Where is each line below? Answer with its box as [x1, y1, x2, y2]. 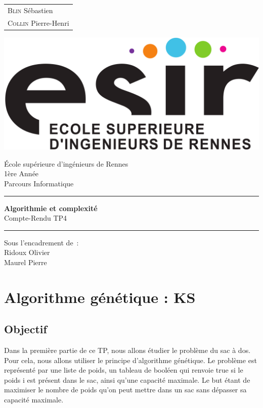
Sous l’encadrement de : [4, 237, 79, 247]
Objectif [4, 321, 47, 337]
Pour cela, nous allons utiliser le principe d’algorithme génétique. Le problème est [4, 354, 257, 365]
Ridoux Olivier [4, 247, 50, 258]
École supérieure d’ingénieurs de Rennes [4, 158, 128, 169]
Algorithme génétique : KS [4, 286, 196, 307]
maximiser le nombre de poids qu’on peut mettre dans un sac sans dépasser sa [4, 384, 247, 395]
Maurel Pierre [4, 257, 47, 267]
